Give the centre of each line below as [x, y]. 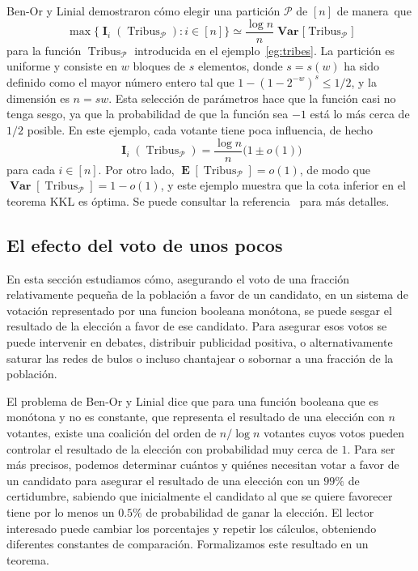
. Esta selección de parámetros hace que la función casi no [252, 98]
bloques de [159, 66]
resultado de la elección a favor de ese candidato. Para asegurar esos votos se [197, 326]
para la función [44, 50]
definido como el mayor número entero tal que [120, 81]
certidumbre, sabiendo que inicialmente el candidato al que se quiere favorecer [200, 496]
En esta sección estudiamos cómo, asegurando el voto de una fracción [178, 278]
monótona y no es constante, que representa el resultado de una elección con [196, 417]
